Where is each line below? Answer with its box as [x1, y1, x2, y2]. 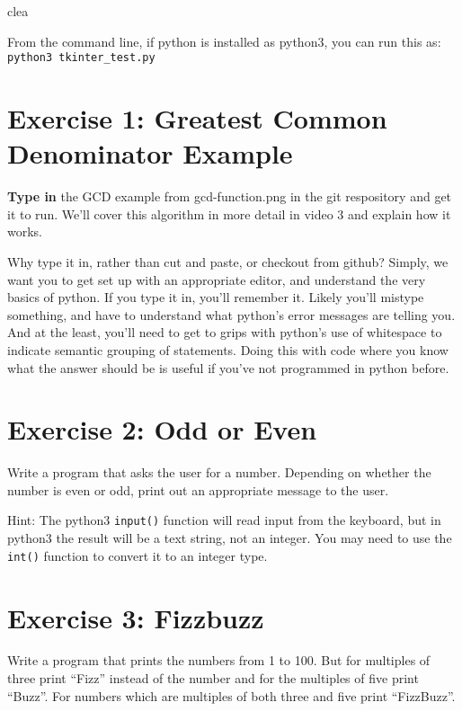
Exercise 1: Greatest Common [7, 100, 387, 137]
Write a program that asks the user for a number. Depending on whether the [7, 463, 431, 482]
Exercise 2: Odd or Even [7, 411, 317, 448]
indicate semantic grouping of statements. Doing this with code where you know [7, 340, 449, 359]
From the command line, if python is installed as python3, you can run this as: [7, 31, 441, 50]
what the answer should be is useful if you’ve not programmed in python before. [7, 358, 449, 377]
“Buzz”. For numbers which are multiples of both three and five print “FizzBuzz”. [7, 686, 456, 705]
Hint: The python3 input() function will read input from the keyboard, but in [7, 511, 441, 529]
